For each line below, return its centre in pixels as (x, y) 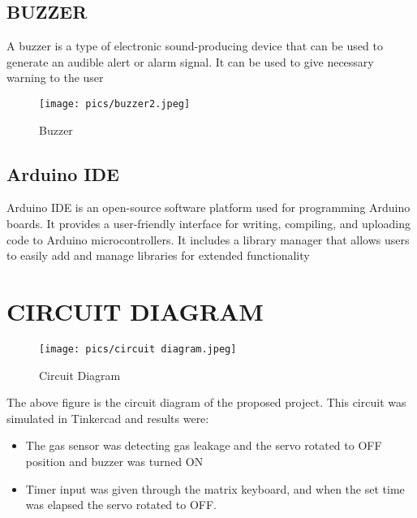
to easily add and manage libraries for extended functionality (158, 255)
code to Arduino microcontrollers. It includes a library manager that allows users (208, 239)
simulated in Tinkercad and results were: (108, 418)
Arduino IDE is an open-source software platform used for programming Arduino (208, 207)
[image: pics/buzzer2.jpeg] (115, 104)
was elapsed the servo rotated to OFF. (121, 505)
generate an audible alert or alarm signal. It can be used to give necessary (190, 61)
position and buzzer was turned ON (114, 461)
